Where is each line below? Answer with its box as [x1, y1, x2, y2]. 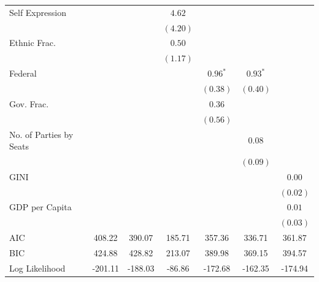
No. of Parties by [9, 128, 74, 140]
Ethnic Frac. [9, 36, 56, 49]
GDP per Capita [9, 200, 72, 213]
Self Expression [9, 6, 66, 18]
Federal [9, 67, 37, 80]
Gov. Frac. [9, 97, 49, 110]
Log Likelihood [9, 261, 66, 274]
